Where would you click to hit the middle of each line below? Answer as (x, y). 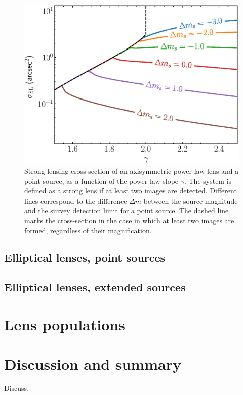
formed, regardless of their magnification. (88, 230)
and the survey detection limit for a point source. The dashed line (127, 210)
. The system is (208, 181)
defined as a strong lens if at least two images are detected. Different (131, 191)
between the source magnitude (191, 200)
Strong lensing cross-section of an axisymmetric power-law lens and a (132, 170)
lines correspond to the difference (76, 200)
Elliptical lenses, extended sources (95, 287)
